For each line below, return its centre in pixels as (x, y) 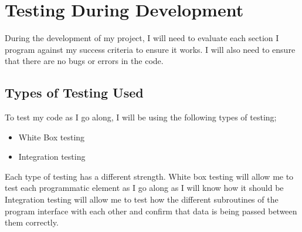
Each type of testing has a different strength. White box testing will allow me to (149, 176)
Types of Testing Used (74, 93)
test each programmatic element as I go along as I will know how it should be (144, 188)
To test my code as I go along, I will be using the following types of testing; (141, 117)
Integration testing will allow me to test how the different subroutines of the (142, 199)
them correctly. (32, 222)
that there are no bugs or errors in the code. (84, 61)
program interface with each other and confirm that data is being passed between (151, 211)
